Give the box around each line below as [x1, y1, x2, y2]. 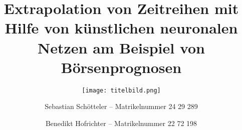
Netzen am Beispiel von [38, 37, 205, 57]
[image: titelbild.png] [82, 86, 161, 94]
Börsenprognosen [61, 56, 182, 77]
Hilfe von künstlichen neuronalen [5, 17, 238, 38]
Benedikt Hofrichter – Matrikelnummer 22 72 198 [45, 117, 197, 128]
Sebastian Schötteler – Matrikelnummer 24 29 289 [45, 101, 198, 111]
